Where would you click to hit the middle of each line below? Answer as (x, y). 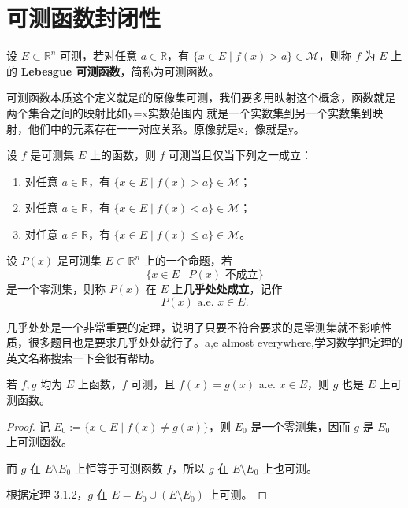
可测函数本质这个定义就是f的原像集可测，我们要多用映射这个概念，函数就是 (201, 97)
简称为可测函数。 (175, 70)
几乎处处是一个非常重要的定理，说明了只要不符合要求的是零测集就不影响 (194, 326)
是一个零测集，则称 (56, 289)
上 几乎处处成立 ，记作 (227, 289)
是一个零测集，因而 (300, 426)
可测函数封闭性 (84, 18)
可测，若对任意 (98, 56)
